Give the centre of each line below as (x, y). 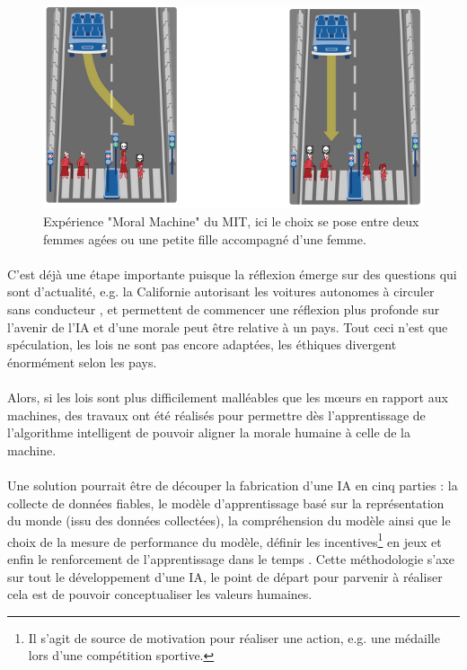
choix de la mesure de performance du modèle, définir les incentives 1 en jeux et (225, 540)
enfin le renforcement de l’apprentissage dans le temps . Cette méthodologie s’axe (231, 559)
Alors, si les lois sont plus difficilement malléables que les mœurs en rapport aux (228, 397)
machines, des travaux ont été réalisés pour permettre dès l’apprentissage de (216, 414)
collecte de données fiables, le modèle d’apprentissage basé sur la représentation (226, 502)
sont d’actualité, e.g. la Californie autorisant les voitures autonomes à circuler (221, 291)
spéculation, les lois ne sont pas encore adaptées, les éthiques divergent (202, 344)
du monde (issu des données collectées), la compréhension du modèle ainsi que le (229, 520)
